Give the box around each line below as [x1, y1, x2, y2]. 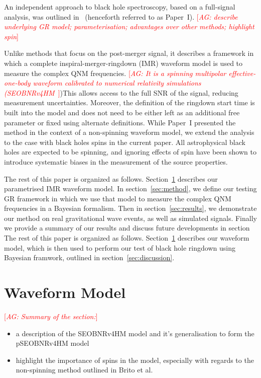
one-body [4, 78, 31, 88]
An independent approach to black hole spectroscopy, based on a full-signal [4, 2, 235, 12]
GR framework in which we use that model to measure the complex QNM [4, 193, 231, 203]
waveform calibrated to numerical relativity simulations [33, 78, 201, 88]
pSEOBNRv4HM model [16, 338, 89, 348]
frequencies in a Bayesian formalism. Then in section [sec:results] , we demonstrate [4, 203, 257, 213]
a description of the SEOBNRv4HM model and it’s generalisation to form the [16, 328, 254, 338]
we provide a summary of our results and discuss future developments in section [4, 222, 250, 233]
